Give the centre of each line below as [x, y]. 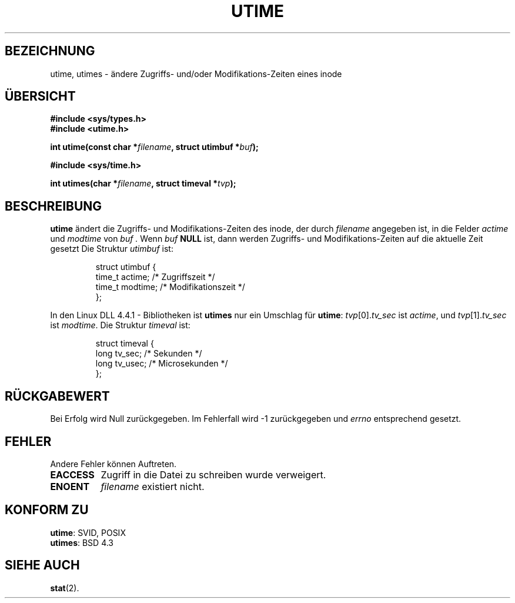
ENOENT [70, 486]
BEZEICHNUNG [50, 51]
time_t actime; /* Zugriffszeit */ [155, 277]
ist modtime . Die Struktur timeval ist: [120, 325]
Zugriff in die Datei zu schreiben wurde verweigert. [213, 474]
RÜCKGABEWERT [57, 396]
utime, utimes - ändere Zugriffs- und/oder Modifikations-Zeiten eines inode [196, 74]
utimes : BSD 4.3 [82, 542]
